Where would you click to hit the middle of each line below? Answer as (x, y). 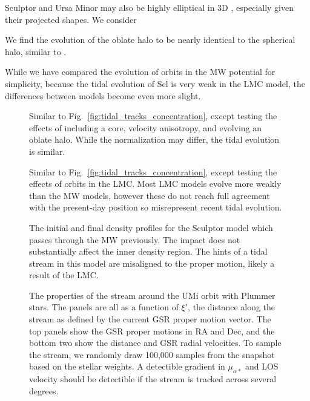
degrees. (44, 390)
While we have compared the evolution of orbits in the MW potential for (140, 72)
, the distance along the (232, 307)
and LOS (262, 366)
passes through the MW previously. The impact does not (135, 239)
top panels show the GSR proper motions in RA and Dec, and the (152, 331)
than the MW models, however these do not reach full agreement (150, 195)
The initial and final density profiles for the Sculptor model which (151, 227)
